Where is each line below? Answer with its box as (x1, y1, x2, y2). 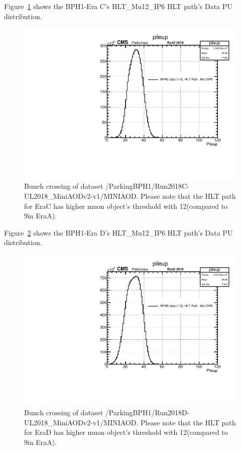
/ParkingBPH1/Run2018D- (105, 407, 190, 418)
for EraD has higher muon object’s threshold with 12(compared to (24, 427, 228, 437)
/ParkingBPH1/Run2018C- (105, 181, 189, 191)
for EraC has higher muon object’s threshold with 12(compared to (24, 200, 228, 211)
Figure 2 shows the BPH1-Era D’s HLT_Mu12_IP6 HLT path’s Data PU (4, 227, 233, 238)
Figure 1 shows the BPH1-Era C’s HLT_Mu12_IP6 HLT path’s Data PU (4, 1, 232, 11)
